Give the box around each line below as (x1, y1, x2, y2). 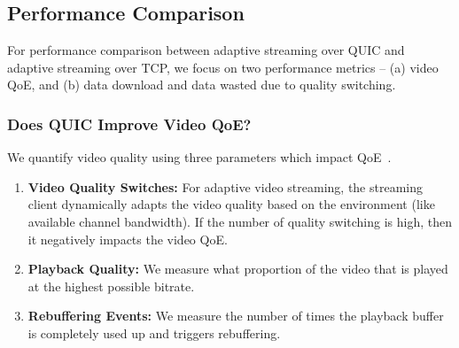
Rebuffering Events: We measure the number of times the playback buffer (27, 306, 444, 325)
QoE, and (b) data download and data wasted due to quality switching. (7, 75, 396, 94)
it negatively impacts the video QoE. (27, 229, 228, 248)
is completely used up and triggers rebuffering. (27, 323, 281, 342)
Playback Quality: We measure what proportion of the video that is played (27, 259, 448, 278)
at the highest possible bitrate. (27, 276, 195, 295)
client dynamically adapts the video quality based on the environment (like (27, 195, 435, 213)
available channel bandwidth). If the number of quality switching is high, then (27, 212, 452, 230)
